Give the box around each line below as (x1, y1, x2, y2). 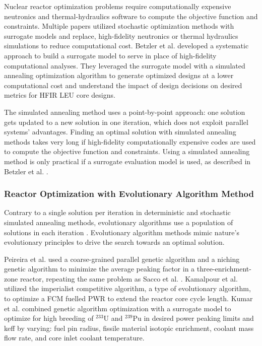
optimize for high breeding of (4, 313, 94, 323)
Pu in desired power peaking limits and (133, 313, 254, 323)
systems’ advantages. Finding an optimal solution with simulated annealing (4, 126, 236, 137)
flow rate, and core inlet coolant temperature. (4, 332, 145, 343)
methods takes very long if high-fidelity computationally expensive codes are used (4, 136, 256, 147)
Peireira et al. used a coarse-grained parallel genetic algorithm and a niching (4, 253, 240, 264)
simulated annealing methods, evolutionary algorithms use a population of (4, 217, 233, 227)
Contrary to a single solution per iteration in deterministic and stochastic (4, 207, 231, 218)
